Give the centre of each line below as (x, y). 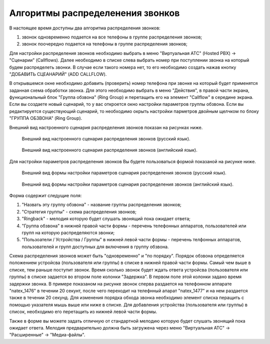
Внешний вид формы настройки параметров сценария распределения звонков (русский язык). (124, 173)
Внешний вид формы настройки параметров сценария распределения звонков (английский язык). (128, 184)
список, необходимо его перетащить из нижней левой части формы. (83, 312)
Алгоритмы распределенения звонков (94, 13)
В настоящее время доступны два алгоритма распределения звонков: (85, 28)
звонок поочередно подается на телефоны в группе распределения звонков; (104, 44)
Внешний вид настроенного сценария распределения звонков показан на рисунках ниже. (106, 127)
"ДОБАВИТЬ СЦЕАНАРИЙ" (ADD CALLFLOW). (58, 74)
